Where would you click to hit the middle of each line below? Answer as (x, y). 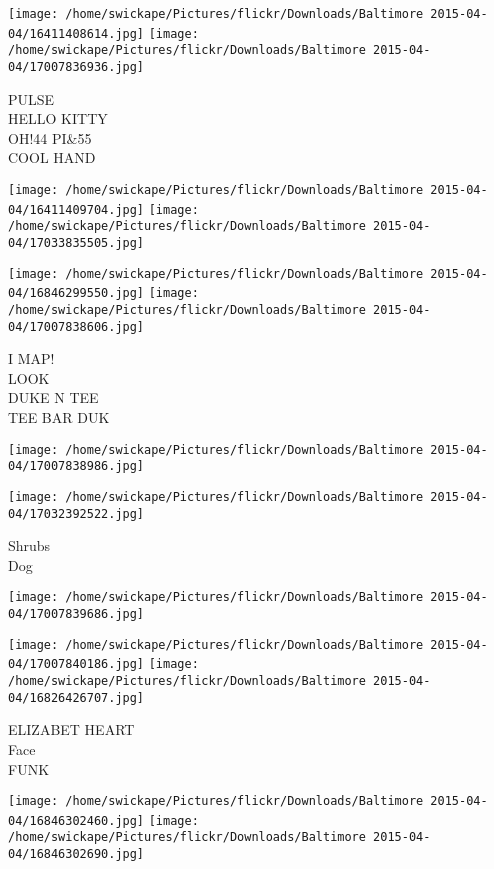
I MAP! (31, 358)
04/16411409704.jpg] (76, 209)
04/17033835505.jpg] (76, 242)
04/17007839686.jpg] (76, 614)
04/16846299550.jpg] (76, 293)
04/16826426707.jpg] (76, 697)
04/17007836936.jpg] (76, 66)
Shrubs (29, 545)
